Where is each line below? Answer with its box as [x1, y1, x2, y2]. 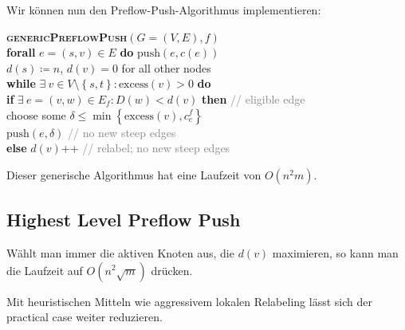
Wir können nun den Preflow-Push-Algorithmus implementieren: [6, 2, 321, 18]
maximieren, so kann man [272, 244, 399, 261]
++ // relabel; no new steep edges [61, 139, 230, 156]
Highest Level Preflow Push [6, 207, 241, 232]
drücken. [151, 261, 193, 278]
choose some [6, 106, 66, 123]
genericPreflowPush [6, 28, 128, 45]
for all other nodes [121, 59, 211, 76]
